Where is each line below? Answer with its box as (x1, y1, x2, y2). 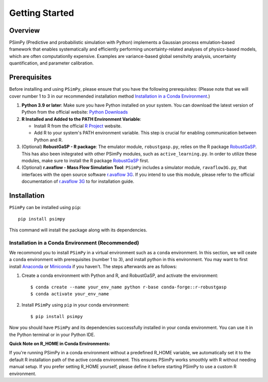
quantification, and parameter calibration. (9, 60, 94, 66)
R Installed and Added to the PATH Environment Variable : (21, 116, 141, 122)
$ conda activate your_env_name (30, 291, 109, 297)
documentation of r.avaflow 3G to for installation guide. (21, 178, 134, 184)
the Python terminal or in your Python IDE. (9, 331, 95, 337)
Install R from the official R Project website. (34, 123, 122, 129)
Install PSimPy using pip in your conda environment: (21, 302, 130, 308)
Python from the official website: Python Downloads (21, 109, 128, 115)
